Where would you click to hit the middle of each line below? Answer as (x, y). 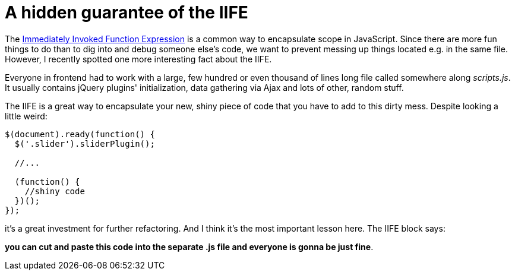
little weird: (26, 116)
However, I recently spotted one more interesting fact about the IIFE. (138, 59)
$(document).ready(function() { (80, 134)
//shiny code (55, 191)
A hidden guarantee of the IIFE (127, 12)
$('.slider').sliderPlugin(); (85, 143)
